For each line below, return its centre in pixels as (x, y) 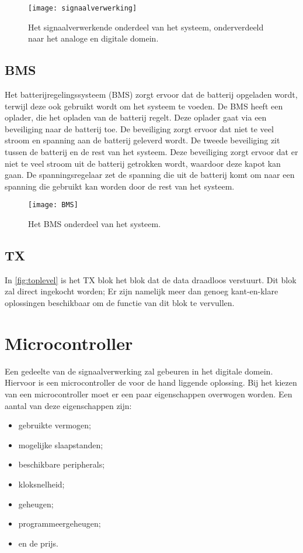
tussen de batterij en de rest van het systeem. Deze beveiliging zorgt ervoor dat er (151, 152)
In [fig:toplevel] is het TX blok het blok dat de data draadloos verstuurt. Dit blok (151, 279)
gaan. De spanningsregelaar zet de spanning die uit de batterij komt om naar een (150, 175)
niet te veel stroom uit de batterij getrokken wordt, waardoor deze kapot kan (143, 163)
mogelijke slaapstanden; (61, 444)
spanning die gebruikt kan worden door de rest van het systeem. (120, 186)
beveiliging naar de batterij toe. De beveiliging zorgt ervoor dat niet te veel (139, 128)
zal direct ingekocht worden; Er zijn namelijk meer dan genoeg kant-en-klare (142, 291)
